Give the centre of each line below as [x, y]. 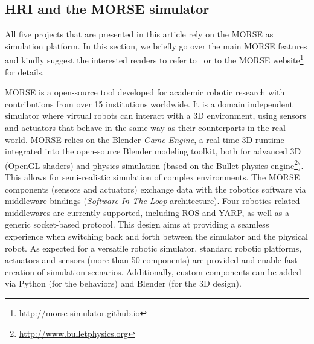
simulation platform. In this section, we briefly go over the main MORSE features [156, 46]
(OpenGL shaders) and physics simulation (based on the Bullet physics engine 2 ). [154, 164]
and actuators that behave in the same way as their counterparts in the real [145, 128]
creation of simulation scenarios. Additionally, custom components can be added [153, 271]
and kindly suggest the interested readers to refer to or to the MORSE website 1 [154, 59]
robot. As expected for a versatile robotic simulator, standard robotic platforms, [153, 248]
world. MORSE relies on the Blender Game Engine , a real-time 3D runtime [145, 139]
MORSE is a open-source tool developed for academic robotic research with [145, 92]
